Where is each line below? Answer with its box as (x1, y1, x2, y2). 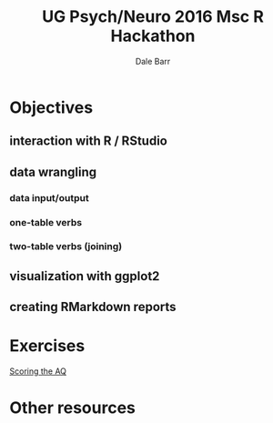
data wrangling (9, 164, 97, 179)
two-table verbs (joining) (9, 240, 123, 253)
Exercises (9, 336, 86, 357)
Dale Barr (135, 55, 171, 66)
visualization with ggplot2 (9, 268, 160, 284)
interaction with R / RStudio (9, 134, 168, 149)
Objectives (9, 97, 94, 117)
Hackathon (110, 25, 196, 46)
